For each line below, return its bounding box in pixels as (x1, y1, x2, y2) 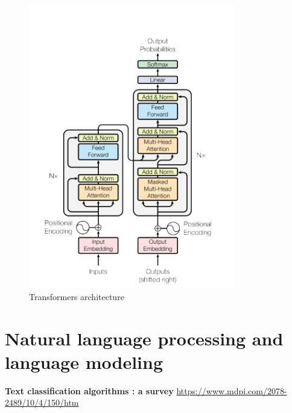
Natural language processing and (5, 325, 284, 350)
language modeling (5, 349, 163, 374)
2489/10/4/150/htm (5, 396, 79, 409)
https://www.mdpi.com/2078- (176, 384, 287, 397)
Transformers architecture (29, 290, 124, 303)
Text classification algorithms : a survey (5, 384, 174, 397)
